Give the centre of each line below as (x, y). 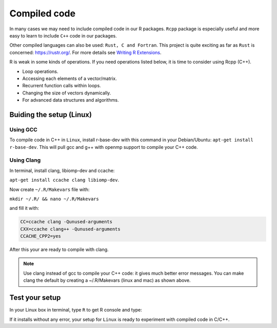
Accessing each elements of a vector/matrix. (70, 78)
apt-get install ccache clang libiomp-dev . (64, 180)
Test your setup (35, 298)
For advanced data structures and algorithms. (71, 100)
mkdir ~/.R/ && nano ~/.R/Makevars (54, 199)
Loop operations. (40, 71)
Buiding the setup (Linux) (51, 115)
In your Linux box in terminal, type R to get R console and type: (76, 310)
